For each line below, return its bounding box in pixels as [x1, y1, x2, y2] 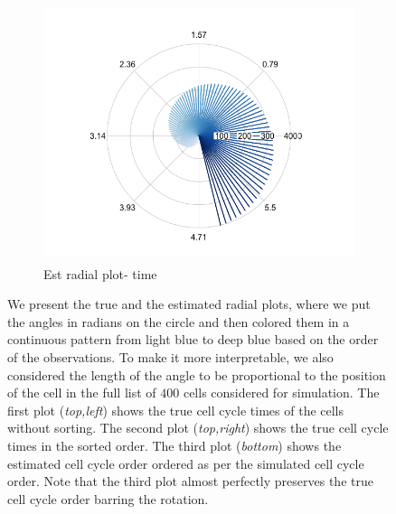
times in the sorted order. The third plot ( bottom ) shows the [7, 435, 342, 454]
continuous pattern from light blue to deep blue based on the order [7, 330, 379, 349]
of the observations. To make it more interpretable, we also [7, 347, 334, 366]
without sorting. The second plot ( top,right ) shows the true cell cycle [7, 418, 389, 437]
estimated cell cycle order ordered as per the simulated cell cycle [7, 453, 364, 472]
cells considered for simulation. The [183, 383, 380, 402]
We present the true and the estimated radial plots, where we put [7, 294, 371, 313]
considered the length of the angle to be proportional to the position [7, 365, 386, 384]
